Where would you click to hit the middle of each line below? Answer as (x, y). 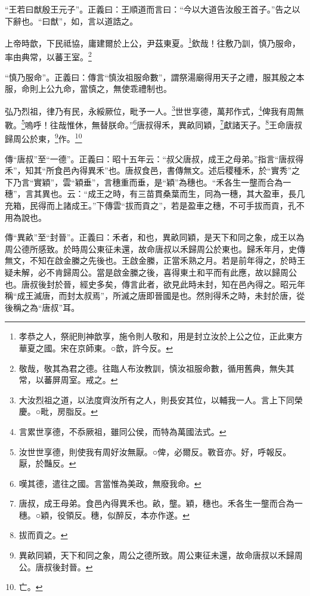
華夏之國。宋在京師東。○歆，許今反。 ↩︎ (96, 348)
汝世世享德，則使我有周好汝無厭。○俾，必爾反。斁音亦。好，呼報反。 (155, 451)
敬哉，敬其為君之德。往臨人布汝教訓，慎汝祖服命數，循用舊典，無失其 (156, 368)
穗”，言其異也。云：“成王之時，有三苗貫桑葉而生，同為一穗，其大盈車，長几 (155, 194)
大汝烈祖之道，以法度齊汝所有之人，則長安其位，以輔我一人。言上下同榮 (161, 399)
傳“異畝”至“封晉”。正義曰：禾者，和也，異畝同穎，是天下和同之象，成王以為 (155, 237)
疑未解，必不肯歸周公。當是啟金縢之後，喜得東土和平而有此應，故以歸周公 (151, 272)
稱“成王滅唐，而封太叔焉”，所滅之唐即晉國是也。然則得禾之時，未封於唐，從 (155, 296)
